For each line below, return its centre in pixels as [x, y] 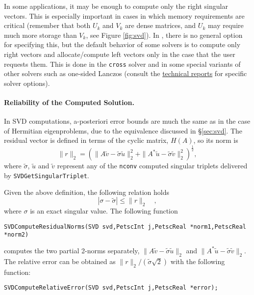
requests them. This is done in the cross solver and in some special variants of [122, 64]
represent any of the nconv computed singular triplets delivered [152, 166]
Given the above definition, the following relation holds [87, 192]
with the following [198, 261]
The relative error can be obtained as [60, 261]
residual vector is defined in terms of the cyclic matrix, [86, 140]
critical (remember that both [47, 25]
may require [226, 25]
